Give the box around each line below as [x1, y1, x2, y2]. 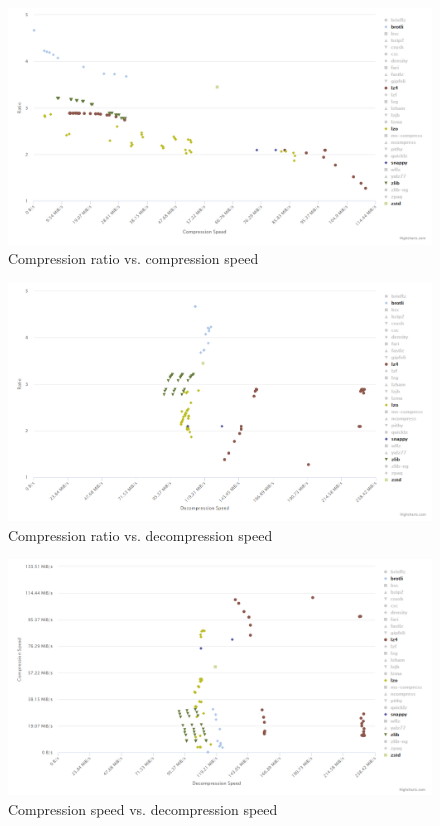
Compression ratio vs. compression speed [8, 248, 259, 269]
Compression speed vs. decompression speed [8, 798, 278, 819]
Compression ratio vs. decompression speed [8, 524, 273, 545]
